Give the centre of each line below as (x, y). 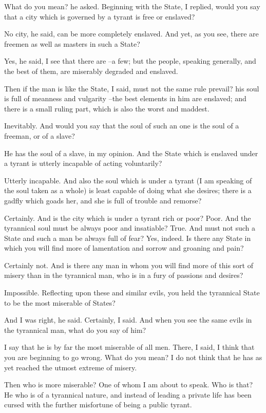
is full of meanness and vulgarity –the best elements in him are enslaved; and (125, 98)
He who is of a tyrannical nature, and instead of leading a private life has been (128, 394)
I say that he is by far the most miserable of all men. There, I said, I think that (129, 347)
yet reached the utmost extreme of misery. (71, 367)
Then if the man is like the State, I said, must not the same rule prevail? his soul (132, 88)
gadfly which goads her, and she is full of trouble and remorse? (103, 200)
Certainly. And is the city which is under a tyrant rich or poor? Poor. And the (128, 218)
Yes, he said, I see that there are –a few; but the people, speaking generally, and (130, 61)
